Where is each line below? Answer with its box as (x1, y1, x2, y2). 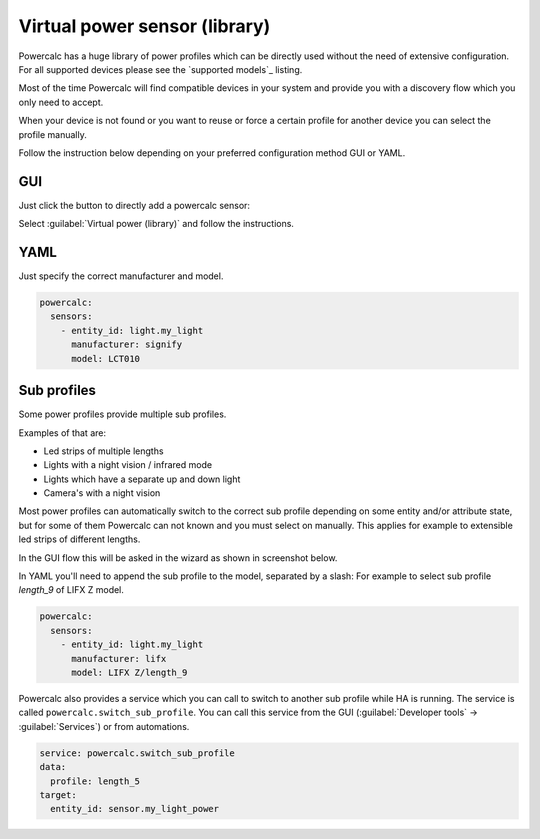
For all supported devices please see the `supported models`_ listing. (18, 63, 303, 75)
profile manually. (18, 128, 87, 140)
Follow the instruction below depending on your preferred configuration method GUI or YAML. (18, 146, 406, 159)
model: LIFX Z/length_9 (71, 666, 188, 678)
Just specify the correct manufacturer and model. (18, 270, 224, 282)
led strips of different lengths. (18, 533, 141, 545)
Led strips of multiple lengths (43, 445, 164, 457)
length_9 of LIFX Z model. (18, 584, 125, 596)
